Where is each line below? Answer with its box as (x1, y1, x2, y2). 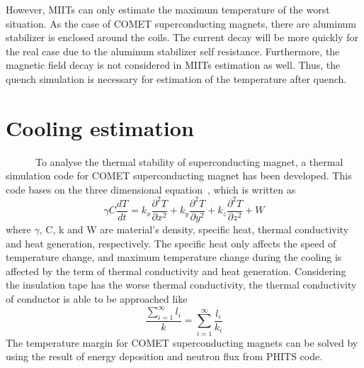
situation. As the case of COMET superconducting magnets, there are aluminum (6, 16, 356, 30)
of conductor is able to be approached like (6, 291, 188, 306)
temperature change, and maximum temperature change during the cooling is (6, 250, 342, 264)
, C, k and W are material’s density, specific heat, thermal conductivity (39, 222, 349, 237)
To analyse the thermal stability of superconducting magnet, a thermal (35, 154, 343, 169)
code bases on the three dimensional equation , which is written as (6, 182, 296, 196)
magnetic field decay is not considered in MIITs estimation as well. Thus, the (6, 57, 341, 72)
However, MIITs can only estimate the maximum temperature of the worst (6, 2, 330, 16)
